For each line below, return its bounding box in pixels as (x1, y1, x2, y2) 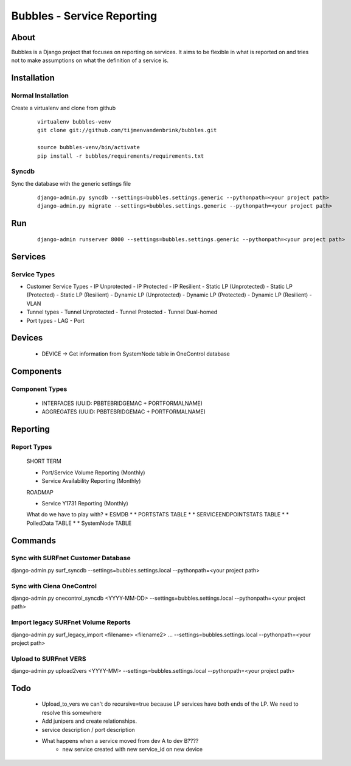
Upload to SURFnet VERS (11, 655, 86, 663)
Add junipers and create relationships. (41, 717, 137, 725)
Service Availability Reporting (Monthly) (41, 477, 141, 485)
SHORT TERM (26, 457, 62, 465)
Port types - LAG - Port (26, 317, 85, 324)
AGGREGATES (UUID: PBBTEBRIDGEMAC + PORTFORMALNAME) (41, 408, 206, 415)
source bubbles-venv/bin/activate (37, 144, 140, 151)
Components (11, 366, 62, 376)
